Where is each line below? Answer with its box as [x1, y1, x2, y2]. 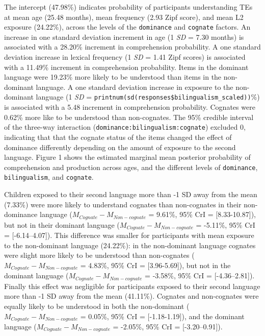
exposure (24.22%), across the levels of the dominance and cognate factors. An [4, 21, 251, 32]
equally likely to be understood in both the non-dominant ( [4, 300, 190, 311]
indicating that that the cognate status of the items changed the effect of [4, 131, 232, 142]
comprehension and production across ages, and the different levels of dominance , [4, 161, 258, 172]
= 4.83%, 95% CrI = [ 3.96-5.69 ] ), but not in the [80, 259, 231, 270]
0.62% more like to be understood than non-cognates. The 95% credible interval [4, 111, 254, 122]
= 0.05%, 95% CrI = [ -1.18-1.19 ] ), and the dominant [80, 310, 245, 321]
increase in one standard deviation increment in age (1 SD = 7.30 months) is [4, 31, 244, 42]
